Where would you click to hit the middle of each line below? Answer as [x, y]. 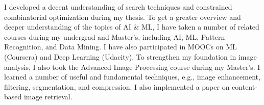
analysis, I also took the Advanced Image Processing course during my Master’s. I [132, 67]
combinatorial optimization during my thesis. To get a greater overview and [123, 17]
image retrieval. [48, 97]
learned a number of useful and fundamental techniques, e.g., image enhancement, [132, 77]
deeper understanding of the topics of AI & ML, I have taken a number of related [132, 27]
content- [245, 86]
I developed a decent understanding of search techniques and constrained [118, 7]
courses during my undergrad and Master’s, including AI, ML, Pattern [115, 36]
